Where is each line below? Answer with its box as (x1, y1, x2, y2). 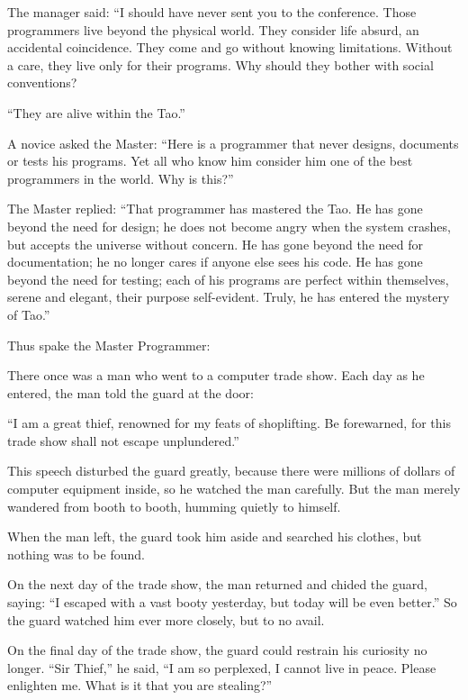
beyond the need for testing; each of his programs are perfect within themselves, (7, 269, 449, 288)
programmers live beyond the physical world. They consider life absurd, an (7, 20, 419, 39)
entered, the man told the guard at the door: (7, 383, 254, 402)
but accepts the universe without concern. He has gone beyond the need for (7, 234, 423, 253)
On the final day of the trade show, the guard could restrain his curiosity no (7, 641, 427, 659)
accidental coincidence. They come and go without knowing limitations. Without (7, 38, 453, 57)
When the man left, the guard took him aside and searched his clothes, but (7, 527, 422, 546)
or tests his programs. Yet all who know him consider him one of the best (7, 151, 413, 170)
